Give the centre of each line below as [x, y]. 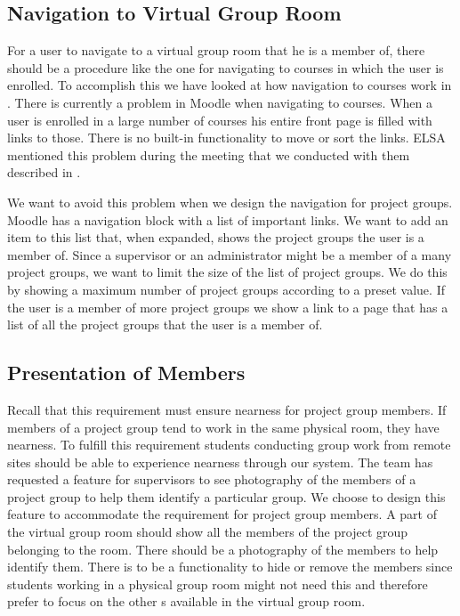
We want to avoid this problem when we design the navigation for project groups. [230, 202]
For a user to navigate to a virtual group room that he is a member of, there [216, 50]
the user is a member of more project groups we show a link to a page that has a [228, 307]
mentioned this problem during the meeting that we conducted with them [209, 154]
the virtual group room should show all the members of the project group [208, 532]
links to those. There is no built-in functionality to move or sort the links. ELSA [226, 138]
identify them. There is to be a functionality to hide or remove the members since [230, 567]
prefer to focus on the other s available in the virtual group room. [186, 601]
